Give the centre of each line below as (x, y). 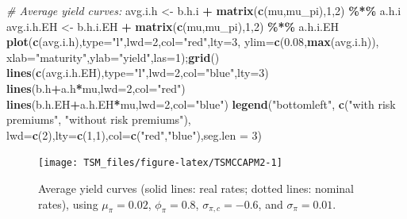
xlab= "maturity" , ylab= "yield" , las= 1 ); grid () (113, 57)
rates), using (68, 204)
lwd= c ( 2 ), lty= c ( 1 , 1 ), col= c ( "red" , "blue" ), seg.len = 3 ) (134, 134)
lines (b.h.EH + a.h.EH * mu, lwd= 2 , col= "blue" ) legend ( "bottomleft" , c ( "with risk (201, 104)
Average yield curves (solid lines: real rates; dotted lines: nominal (196, 188)
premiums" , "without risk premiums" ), (99, 119)
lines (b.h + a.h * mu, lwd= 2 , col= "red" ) (96, 88)
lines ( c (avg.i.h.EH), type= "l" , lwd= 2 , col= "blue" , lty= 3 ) (138, 73)
